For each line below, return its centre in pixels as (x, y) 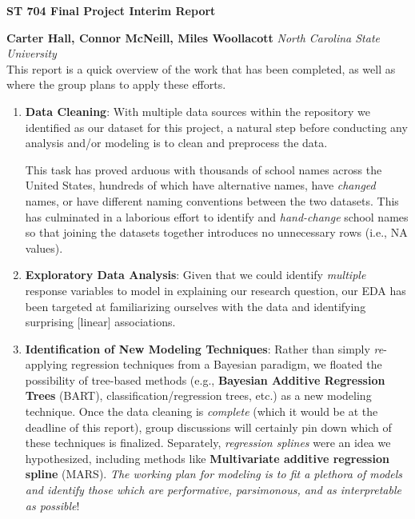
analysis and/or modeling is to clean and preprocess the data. (176, 143)
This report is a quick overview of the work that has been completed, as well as (201, 68)
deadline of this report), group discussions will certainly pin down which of (208, 427)
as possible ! (52, 505)
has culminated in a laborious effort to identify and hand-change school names (217, 216)
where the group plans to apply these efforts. (116, 84)
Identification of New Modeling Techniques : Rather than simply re (204, 348)
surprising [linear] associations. (100, 322)
